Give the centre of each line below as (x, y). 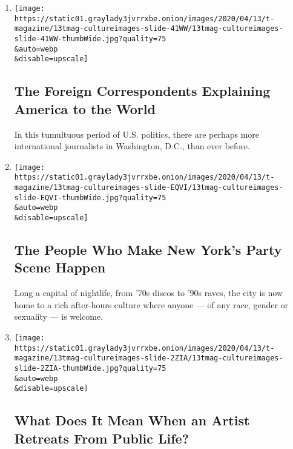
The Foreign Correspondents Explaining (142, 91)
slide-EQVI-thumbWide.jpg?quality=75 (90, 197)
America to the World (85, 108)
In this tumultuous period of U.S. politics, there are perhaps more (137, 134)
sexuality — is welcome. (59, 316)
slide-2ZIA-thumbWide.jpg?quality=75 (90, 368)
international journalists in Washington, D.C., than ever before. (132, 146)
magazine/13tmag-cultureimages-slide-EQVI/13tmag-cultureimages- (149, 188)
